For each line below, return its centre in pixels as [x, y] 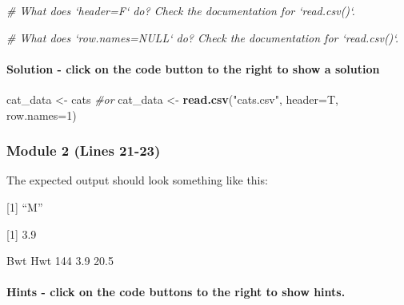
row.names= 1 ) [42, 115]
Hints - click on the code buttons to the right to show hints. [176, 292]
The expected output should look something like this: [137, 180]
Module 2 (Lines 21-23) [84, 151]
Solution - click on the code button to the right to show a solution [193, 68]
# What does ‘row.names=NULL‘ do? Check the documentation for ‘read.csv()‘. [203, 37]
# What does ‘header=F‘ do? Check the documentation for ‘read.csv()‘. [181, 10]
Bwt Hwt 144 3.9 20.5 [60, 261]
